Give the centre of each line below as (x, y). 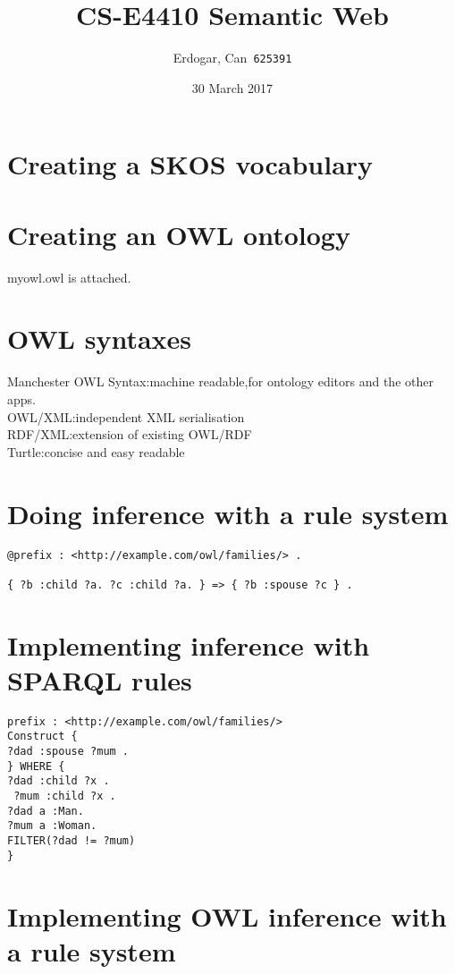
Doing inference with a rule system (228, 513)
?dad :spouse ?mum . (68, 752)
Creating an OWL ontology (179, 234)
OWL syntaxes (100, 339)
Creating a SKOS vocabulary (190, 164)
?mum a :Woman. (52, 826)
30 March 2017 (232, 87)
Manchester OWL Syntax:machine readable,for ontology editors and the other (220, 381)
